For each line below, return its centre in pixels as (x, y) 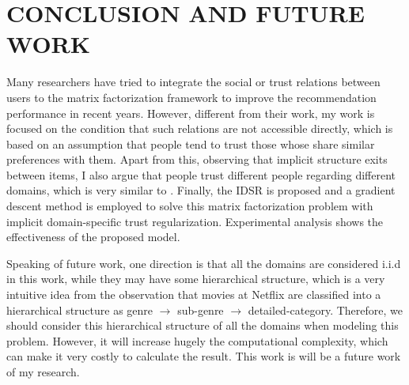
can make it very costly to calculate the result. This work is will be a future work (204, 356)
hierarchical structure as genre (80, 310)
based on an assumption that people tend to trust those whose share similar (191, 143)
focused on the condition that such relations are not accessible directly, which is (200, 128)
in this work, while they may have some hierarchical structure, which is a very (196, 279)
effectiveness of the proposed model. (93, 237)
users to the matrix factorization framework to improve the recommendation (191, 97)
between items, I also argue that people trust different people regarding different (201, 174)
